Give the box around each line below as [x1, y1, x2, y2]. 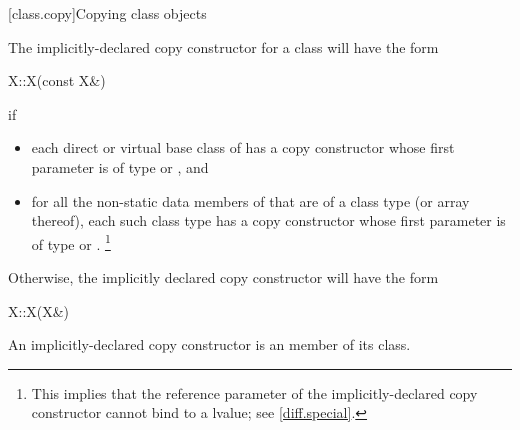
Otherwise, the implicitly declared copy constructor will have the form [8, 267, 439, 287]
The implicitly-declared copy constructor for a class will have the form [8, 36, 439, 57]
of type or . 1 [31, 230, 111, 254]
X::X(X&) [8, 300, 70, 321]
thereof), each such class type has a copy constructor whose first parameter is [31, 210, 506, 231]
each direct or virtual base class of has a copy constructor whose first [31, 137, 455, 158]
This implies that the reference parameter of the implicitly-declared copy [31, 382, 478, 403]
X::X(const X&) [8, 70, 106, 91]
